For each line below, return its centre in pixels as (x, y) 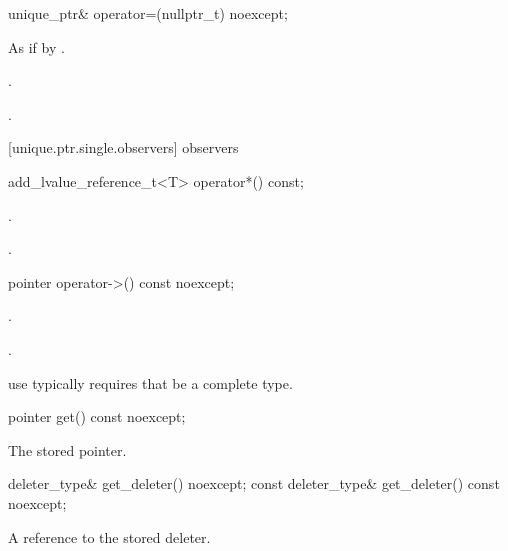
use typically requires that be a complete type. (150, 382)
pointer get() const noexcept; (97, 416)
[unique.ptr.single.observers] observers (123, 147)
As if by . (36, 46)
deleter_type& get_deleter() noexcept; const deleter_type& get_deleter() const (254, 483)
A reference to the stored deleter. (109, 536)
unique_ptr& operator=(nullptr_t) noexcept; (148, 13)
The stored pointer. (67, 449)
